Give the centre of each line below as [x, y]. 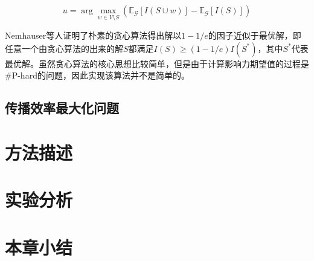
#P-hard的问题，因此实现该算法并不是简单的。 [97, 75]
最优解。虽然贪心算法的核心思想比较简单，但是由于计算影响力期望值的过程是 [157, 63]
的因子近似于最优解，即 [255, 35]
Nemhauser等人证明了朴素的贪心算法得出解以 [93, 35]
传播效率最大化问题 [62, 108]
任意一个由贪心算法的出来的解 [64, 48]
